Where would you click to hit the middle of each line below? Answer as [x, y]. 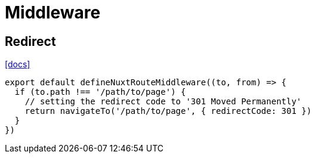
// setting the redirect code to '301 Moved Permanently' [163, 102]
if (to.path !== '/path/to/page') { [100, 92]
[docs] [18, 64]
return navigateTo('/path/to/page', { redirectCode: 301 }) [168, 111]
